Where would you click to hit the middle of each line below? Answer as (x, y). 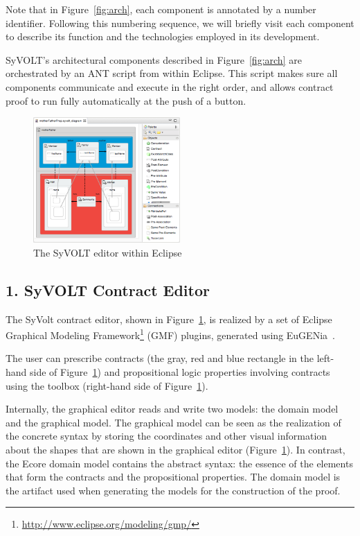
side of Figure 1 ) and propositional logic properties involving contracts (180, 371)
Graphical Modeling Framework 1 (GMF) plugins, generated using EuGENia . (170, 334)
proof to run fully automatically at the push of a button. (126, 100)
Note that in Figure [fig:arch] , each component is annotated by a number (161, 9)
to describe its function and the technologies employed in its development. (163, 36)
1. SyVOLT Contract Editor (108, 289)
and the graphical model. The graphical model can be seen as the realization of (173, 422)
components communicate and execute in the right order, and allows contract (170, 86)
